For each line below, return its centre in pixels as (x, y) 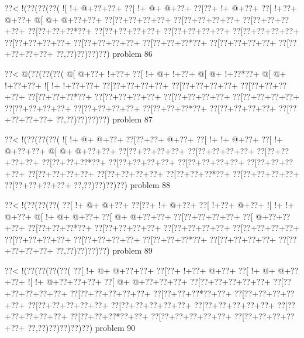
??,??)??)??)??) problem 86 (104, 54)
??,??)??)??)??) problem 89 (104, 250)
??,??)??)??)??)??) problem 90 (82, 327)
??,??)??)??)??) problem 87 (104, 119)
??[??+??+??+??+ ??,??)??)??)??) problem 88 (88, 185)
